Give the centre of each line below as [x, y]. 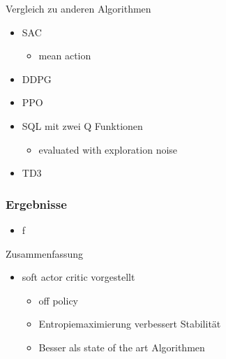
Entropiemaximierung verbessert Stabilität [130, 324]
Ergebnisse [36, 204]
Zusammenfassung [45, 253]
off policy [58, 300]
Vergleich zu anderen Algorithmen [78, 8]
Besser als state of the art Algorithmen [122, 347]
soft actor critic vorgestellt [78, 277]
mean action [65, 56]
